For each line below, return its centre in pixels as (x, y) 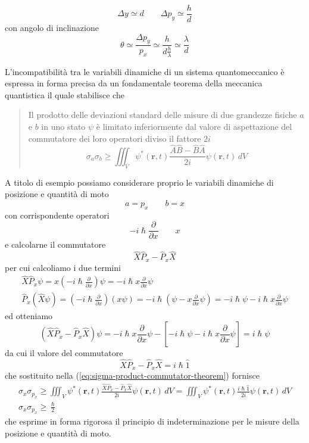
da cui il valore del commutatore (64, 353)
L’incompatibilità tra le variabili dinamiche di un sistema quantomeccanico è (145, 71)
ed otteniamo (29, 315)
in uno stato (63, 127)
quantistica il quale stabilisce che (65, 94)
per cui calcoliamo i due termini (63, 267)
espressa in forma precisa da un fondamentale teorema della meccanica (134, 83)
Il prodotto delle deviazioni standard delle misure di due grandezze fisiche (163, 115)
